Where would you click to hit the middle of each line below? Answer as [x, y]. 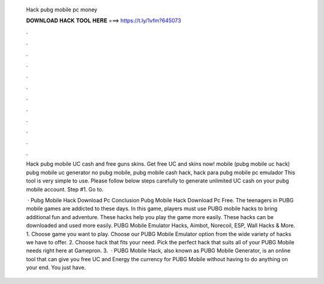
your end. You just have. [56, 268]
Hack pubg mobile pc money [62, 10]
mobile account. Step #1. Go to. [65, 189]
